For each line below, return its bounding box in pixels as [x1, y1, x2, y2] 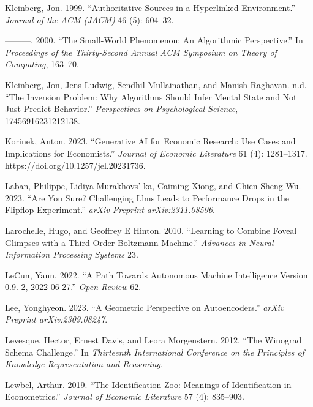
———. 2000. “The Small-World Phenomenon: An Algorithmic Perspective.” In [5, 34, 303, 47]
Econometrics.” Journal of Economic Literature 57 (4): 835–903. [5, 390, 244, 403]
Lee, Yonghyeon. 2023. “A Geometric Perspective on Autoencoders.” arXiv [5, 301, 284, 313]
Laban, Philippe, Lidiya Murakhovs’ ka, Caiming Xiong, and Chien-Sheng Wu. [5, 179, 301, 192]
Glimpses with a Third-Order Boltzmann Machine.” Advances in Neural [5, 236, 274, 248]
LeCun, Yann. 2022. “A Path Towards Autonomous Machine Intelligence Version [5, 268, 308, 281]
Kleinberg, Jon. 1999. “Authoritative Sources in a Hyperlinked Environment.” [5, 1, 296, 13]
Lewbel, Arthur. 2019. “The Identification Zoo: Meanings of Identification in [5, 378, 292, 390]
